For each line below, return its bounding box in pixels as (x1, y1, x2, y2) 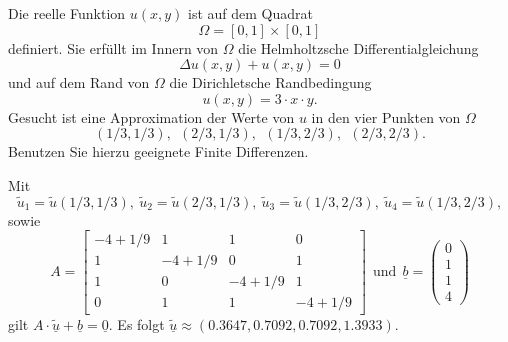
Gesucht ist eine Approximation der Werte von (8, 106, 295, 127)
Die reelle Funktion (8, 3, 126, 23)
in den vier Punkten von (311, 106, 461, 127)
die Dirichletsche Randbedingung (169, 72, 372, 93)
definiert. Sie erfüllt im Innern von (8, 37, 219, 58)
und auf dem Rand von (8, 72, 150, 93)
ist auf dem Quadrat (188, 3, 314, 23)
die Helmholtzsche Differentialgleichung (238, 37, 479, 58)
